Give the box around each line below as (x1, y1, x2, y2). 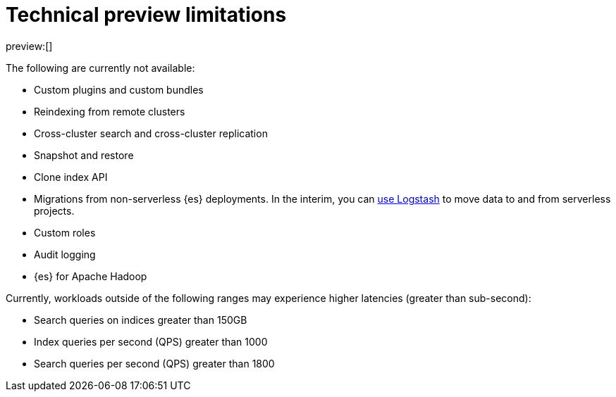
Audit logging (34, 248, 96, 260)
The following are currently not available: (6, 61, 195, 74)
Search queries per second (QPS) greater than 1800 (34, 357, 275, 370)
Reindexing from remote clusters (34, 105, 185, 118)
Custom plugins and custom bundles (34, 83, 204, 96)
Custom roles (34, 226, 96, 239)
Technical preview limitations (6, 3, 287, 27)
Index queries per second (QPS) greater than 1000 (34, 335, 268, 348)
